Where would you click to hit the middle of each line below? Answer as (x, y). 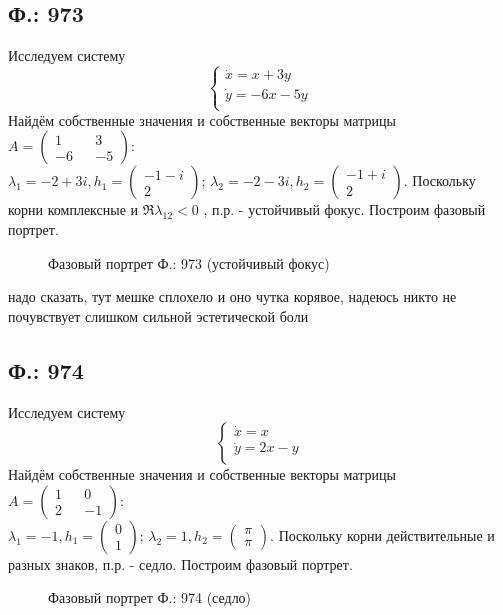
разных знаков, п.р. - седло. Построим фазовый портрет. (180, 563)
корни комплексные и (73, 209)
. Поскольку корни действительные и (382, 534)
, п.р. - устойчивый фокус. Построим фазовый (344, 209)
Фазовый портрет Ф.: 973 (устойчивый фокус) (189, 262)
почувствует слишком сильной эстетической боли (158, 315)
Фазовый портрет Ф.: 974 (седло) (150, 597)
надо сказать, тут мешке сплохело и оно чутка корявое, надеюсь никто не (232, 296)
